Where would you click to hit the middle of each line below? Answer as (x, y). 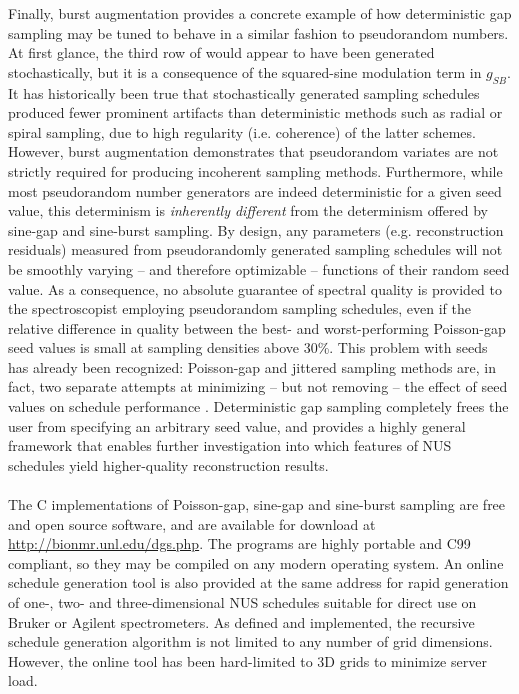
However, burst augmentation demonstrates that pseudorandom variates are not (253, 151)
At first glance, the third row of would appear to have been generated (221, 52)
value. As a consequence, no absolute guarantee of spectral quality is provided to (255, 288)
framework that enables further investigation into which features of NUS (230, 445)
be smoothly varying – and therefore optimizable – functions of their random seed (259, 268)
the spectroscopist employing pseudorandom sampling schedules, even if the (239, 308)
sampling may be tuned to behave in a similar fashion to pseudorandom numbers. (258, 32)
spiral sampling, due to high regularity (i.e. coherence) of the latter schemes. (242, 131)
